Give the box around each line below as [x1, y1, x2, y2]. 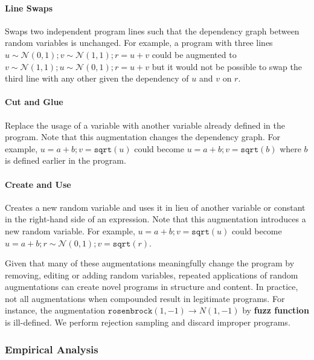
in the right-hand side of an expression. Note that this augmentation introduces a [5, 213, 306, 225]
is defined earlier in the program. [5, 154, 126, 167]
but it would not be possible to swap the [152, 60, 302, 72]
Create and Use [5, 178, 71, 190]
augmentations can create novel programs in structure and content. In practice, [5, 280, 298, 293]
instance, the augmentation [5, 304, 106, 317]
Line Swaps [5, 1, 53, 14]
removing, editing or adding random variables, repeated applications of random [5, 268, 298, 281]
